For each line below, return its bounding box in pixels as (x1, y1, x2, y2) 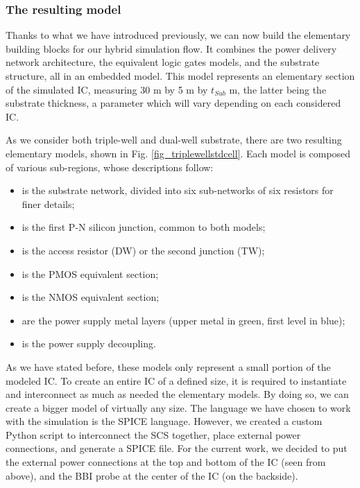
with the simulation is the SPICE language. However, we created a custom (6, 414, 323, 428)
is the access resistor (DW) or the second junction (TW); (22, 243, 265, 257)
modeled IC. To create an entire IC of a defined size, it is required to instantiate (6, 373, 347, 387)
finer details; (22, 196, 75, 211)
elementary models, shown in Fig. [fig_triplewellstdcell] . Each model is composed (6, 146, 351, 160)
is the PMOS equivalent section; (22, 266, 159, 281)
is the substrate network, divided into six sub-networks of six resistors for (22, 183, 334, 198)
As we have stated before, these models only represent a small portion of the (6, 359, 331, 374)
